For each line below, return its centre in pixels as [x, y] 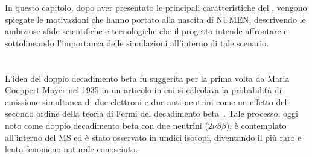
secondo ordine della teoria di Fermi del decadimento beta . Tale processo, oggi [151, 113]
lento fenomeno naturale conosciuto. [72, 149]
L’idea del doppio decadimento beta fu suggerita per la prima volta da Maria [147, 78]
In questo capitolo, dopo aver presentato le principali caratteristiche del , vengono [156, 7]
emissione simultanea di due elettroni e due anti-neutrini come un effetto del [146, 101]
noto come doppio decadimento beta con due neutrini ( [107, 125]
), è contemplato [256, 125]
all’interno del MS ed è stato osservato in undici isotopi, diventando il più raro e [153, 137]
